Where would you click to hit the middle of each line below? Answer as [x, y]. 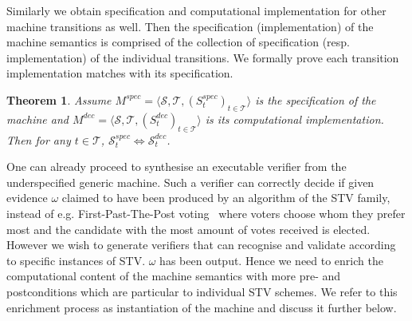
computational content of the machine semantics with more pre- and [174, 276]
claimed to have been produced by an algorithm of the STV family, [226, 198]
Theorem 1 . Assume [59, 99]
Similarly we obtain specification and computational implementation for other [196, 10]
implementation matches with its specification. [120, 73]
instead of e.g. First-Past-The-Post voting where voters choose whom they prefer [206, 213]
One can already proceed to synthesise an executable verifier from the [177, 166]
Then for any [39, 139]
